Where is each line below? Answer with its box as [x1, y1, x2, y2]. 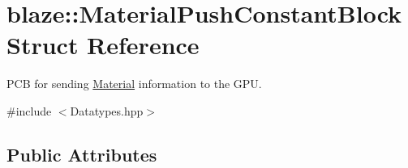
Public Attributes [6, 141, 157, 166]
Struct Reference [6, 28, 200, 61]
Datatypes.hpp [70, 102, 144, 119]
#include [6, 102, 52, 119]
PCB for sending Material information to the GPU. [6, 75, 262, 92]
